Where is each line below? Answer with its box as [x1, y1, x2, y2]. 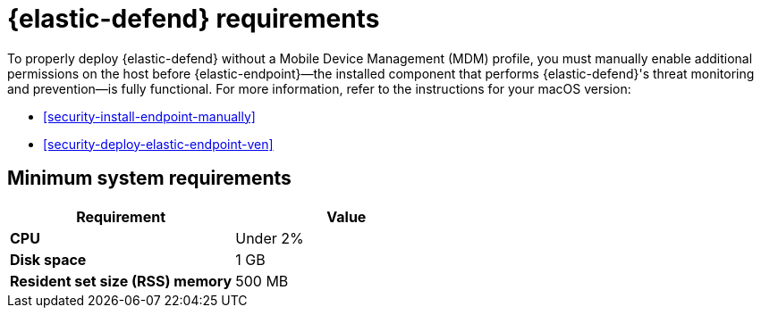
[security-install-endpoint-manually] [43, 108, 256, 124]
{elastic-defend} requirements [7, 4, 380, 34]
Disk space [10, 250, 87, 269]
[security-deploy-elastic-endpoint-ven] [43, 136, 274, 152]
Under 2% [235, 228, 304, 247]
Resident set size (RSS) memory [10, 271, 233, 290]
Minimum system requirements [7, 167, 292, 190]
